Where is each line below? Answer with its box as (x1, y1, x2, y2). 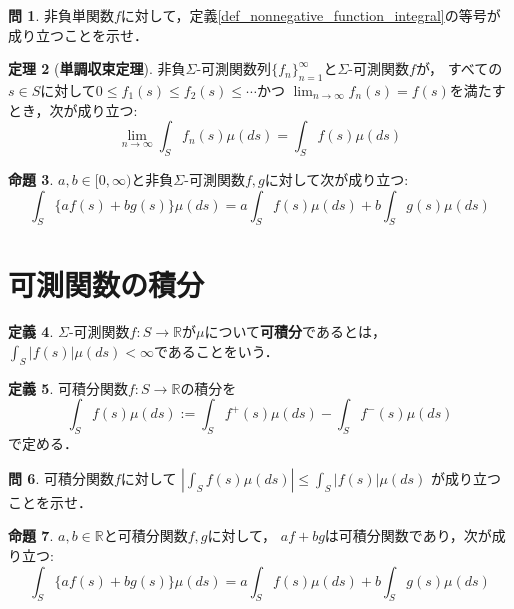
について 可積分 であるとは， (204, 321, 386, 342)
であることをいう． (153, 341, 279, 362)
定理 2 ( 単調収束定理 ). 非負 (8, 58, 186, 79)
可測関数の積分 (8, 263, 205, 304)
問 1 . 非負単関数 (8, 5, 114, 25)
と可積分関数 (103, 525, 188, 546)
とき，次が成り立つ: (8, 99, 138, 120)
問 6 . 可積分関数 (8, 467, 114, 488)
